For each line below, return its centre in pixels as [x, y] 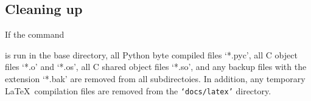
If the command [35, 34]
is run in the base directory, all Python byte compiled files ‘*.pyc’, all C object [151, 54]
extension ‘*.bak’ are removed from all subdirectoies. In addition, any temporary [155, 78]
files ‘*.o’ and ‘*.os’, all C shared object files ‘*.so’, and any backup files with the [156, 67]
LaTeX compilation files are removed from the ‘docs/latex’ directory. [138, 90]
